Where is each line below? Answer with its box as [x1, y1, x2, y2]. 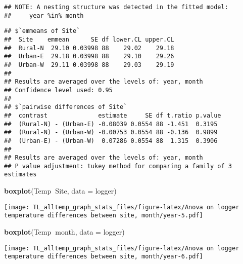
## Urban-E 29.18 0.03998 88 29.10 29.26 [4, 53, 174, 60]
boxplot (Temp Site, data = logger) [4, 185, 117, 196]
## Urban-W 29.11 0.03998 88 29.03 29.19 [4, 61, 174, 68]
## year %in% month [4, 12, 84, 19]
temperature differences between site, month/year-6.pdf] [4, 253, 203, 260]
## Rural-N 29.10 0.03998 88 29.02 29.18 [4, 44, 174, 52]
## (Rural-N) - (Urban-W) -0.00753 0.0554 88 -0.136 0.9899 [4, 129, 218, 136]
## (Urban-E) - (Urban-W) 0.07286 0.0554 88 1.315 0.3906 [4, 137, 218, 144]
